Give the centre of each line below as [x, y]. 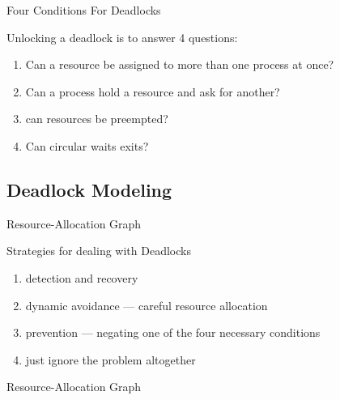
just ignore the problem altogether [110, 359]
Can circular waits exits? [87, 145]
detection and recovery [82, 277]
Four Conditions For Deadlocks [84, 10]
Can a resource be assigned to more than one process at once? [180, 64]
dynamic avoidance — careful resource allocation [147, 305]
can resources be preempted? [97, 119]
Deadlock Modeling [89, 189]
